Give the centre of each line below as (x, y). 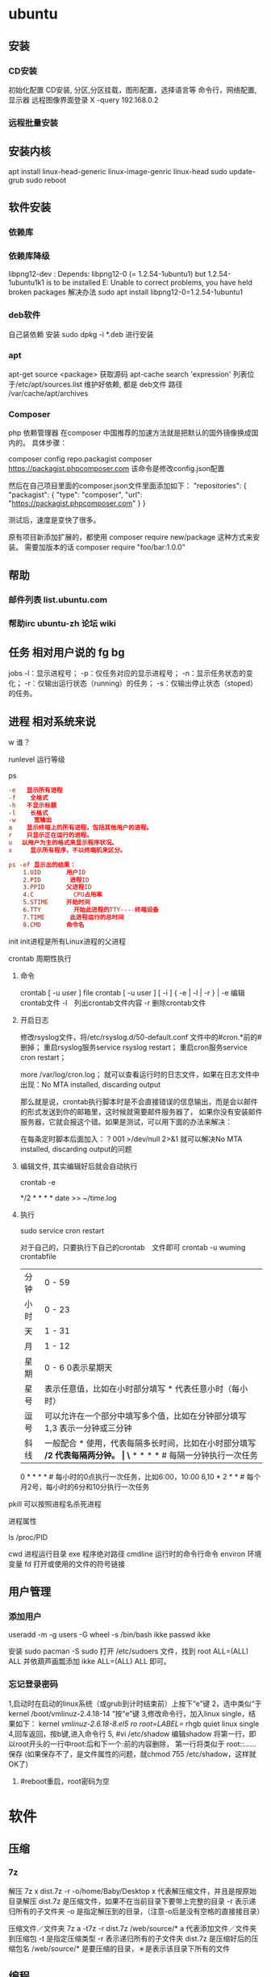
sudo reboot (46, 180)
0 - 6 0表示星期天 (78, 1367)
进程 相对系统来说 (52, 722)
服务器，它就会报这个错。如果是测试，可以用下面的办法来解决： (126, 1121)
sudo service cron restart (62, 1230)
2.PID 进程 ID (56, 880)
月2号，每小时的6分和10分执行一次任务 (85, 1487)
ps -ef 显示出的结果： (42, 865)
